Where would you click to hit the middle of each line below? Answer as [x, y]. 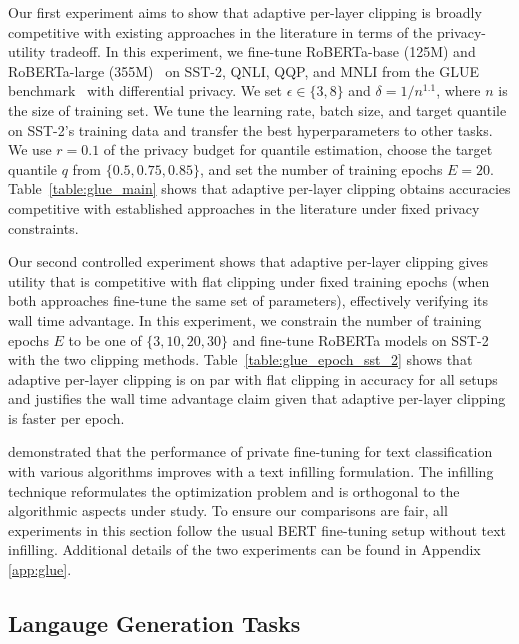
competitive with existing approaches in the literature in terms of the [220, 31]
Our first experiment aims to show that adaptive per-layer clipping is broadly [245, 12]
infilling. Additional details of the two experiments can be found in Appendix [244, 549]
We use [30, 149]
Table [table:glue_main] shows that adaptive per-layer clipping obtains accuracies [259, 188]
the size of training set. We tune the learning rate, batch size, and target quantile [257, 109]
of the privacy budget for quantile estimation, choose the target [298, 149]
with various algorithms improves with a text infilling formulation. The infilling [251, 471]
